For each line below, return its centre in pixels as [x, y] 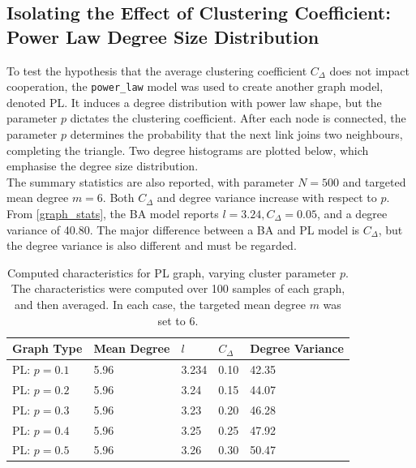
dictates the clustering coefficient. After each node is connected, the [238, 118]
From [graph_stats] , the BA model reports [113, 213]
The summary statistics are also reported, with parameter [150, 181]
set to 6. [178, 320]
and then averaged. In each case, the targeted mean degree [160, 304]
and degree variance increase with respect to [267, 198]
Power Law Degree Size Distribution [163, 36]
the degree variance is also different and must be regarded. [152, 245]
